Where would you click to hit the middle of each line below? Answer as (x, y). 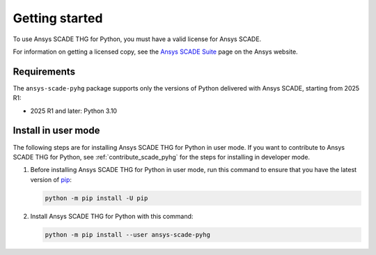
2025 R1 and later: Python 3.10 (74, 111)
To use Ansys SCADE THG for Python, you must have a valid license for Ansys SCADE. (137, 39)
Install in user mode (56, 131)
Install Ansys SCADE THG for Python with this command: (112, 216)
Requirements (44, 71)
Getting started (58, 18)
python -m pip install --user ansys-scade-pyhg (127, 234)
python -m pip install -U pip (96, 198)
